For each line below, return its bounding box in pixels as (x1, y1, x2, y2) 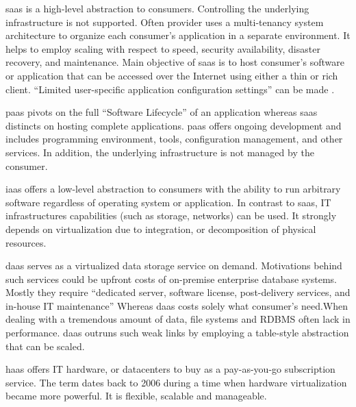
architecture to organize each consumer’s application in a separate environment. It (5, 28, 351, 42)
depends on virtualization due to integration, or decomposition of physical (5, 221, 316, 236)
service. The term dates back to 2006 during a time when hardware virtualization (5, 375, 347, 389)
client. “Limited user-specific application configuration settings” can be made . (5, 82, 335, 96)
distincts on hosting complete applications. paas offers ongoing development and (5, 118, 342, 132)
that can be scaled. (5, 338, 85, 353)
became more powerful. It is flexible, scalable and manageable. (5, 388, 267, 403)
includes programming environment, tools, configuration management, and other (5, 132, 343, 146)
